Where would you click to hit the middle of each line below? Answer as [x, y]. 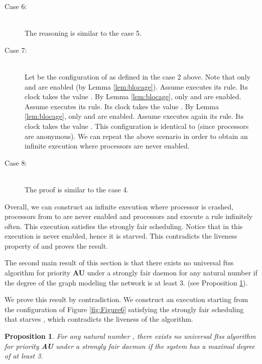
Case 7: [16, 50]
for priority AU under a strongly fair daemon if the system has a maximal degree [130, 346]
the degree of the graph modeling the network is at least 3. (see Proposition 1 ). [126, 282]
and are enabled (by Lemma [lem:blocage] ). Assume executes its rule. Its [136, 86]
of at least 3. [24, 356]
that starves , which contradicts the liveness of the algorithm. [99, 319]
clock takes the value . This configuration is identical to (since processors [137, 126]
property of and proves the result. [56, 245]
